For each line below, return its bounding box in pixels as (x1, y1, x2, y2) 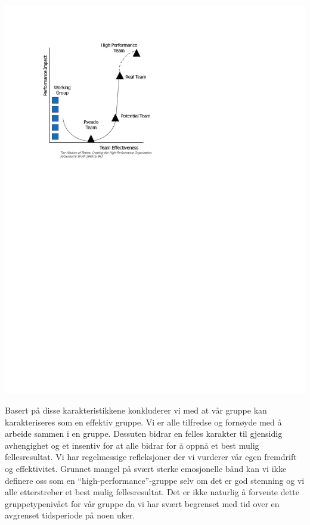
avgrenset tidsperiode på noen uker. (5, 509, 135, 521)
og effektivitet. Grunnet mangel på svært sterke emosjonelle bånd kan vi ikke (5, 462, 287, 475)
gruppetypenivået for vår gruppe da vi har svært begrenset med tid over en (5, 497, 280, 510)
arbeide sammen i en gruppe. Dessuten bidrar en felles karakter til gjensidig (5, 427, 283, 440)
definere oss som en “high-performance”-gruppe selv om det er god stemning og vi (5, 474, 305, 486)
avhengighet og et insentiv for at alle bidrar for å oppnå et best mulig (5, 439, 259, 451)
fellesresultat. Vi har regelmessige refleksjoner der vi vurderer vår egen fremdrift (5, 451, 297, 463)
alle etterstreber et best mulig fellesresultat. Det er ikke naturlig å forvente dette (5, 486, 299, 498)
